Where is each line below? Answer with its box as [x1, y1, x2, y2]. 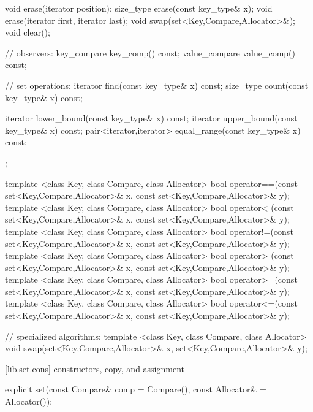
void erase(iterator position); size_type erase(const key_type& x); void [5, 2, 273, 14]
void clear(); [5, 26, 50, 39]
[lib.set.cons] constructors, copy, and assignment [5, 362, 185, 375]
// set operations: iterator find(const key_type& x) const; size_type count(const [5, 78, 309, 91]
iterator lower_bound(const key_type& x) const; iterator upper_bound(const [5, 112, 298, 124]
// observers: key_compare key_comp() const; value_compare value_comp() [5, 46, 295, 59]
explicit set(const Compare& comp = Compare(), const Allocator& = [5, 383, 266, 395]
